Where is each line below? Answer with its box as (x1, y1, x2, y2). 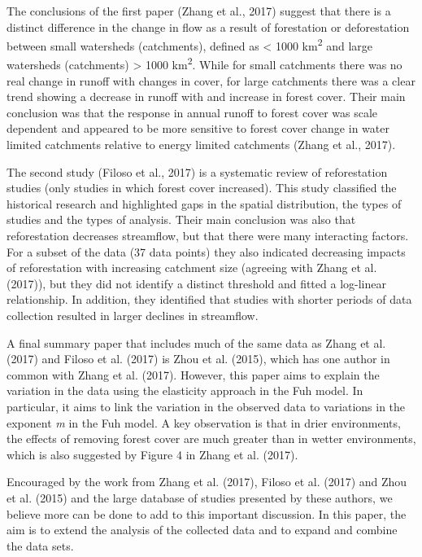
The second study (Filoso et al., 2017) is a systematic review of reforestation (7, 163, 388, 180)
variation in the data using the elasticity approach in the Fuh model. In (7, 382, 363, 399)
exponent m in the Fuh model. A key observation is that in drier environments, (7, 414, 401, 431)
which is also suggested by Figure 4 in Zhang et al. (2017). (7, 445, 298, 463)
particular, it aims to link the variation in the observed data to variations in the (7, 397, 406, 414)
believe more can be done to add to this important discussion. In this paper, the (7, 505, 407, 522)
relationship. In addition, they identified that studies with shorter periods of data (7, 291, 412, 308)
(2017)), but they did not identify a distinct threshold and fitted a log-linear (7, 274, 386, 292)
